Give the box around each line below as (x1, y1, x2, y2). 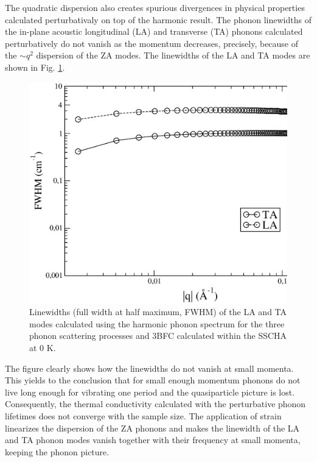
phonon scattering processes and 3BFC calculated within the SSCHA (29, 329, 287, 342)
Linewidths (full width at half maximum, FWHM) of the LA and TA (29, 305, 287, 318)
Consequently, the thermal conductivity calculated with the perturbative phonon (5, 397, 306, 410)
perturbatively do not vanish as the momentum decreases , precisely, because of (5, 37, 299, 49)
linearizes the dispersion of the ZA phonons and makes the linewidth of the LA (5, 421, 300, 434)
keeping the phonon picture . (5, 445, 110, 458)
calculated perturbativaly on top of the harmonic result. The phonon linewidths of (5, 13, 312, 26)
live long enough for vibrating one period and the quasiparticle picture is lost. (5, 385, 295, 398)
